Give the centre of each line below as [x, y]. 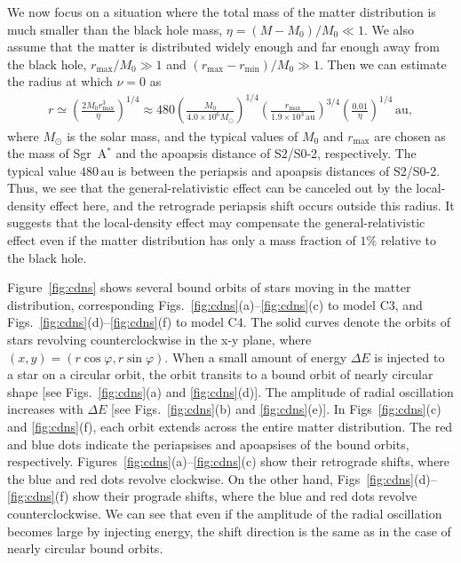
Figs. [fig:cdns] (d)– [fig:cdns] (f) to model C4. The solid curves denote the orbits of [229, 322]
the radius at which [60, 81]
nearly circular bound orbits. [85, 548]
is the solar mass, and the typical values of [183, 135]
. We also [389, 29]
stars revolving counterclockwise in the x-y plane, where [159, 340]
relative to [409, 240]
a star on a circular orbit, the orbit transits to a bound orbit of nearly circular [220, 374]
